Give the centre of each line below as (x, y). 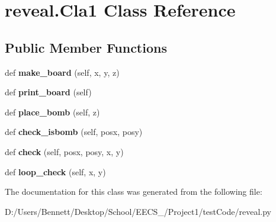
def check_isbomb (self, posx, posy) (74, 132)
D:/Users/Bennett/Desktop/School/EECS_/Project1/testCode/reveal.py (138, 211)
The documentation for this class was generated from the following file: (134, 192)
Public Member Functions (86, 47)
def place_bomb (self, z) (52, 112)
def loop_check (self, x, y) (55, 171)
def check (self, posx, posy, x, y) (64, 151)
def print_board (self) (48, 92)
